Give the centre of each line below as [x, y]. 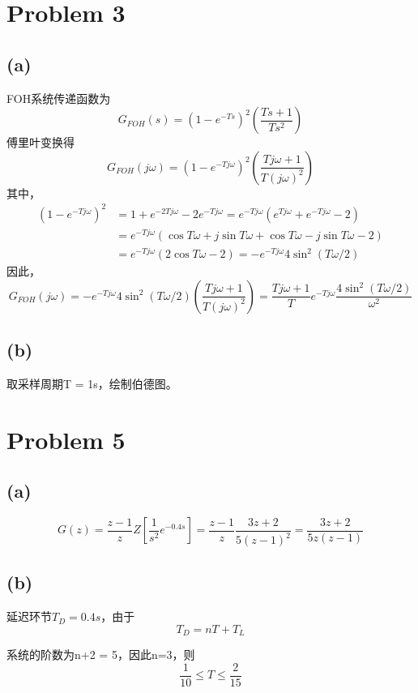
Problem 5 [66, 439]
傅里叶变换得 [41, 142]
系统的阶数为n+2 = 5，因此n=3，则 [101, 654]
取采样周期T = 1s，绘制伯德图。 [92, 383]
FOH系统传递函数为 [59, 98]
